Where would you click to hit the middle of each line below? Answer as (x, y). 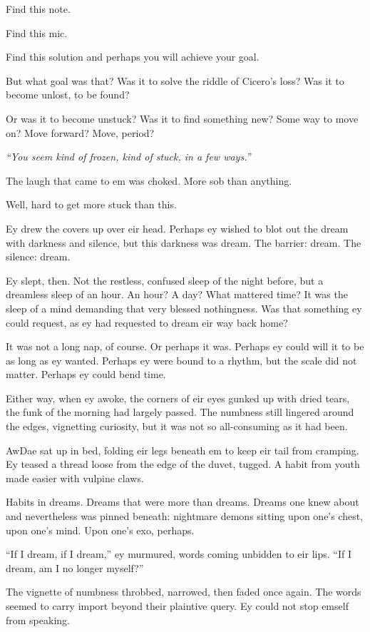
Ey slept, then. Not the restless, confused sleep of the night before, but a (165, 280)
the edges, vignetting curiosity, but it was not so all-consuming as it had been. (177, 426)
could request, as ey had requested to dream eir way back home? (147, 322)
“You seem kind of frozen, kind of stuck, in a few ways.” (128, 157)
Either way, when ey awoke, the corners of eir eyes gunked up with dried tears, (178, 398)
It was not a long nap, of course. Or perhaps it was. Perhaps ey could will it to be (185, 346)
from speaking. (38, 620)
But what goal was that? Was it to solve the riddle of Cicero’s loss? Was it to (175, 80)
